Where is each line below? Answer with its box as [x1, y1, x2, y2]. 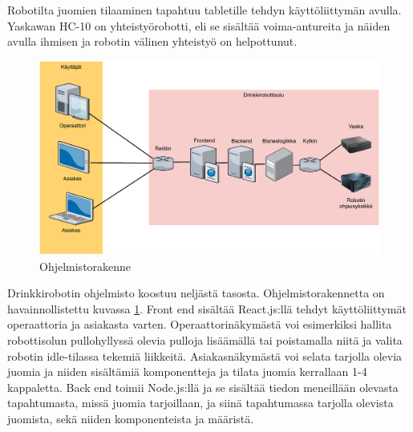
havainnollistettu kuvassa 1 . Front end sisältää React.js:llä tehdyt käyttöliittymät [7, 300, 407, 317]
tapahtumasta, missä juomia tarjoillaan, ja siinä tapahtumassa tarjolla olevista [7, 394, 394, 411]
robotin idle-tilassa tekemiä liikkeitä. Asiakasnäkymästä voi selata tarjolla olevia [7, 347, 403, 364]
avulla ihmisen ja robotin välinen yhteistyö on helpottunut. [7, 33, 298, 50]
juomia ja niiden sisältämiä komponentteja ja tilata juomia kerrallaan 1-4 [7, 363, 367, 380]
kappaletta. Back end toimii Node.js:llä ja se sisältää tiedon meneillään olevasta [7, 378, 399, 395]
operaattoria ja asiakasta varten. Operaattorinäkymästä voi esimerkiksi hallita [7, 316, 392, 333]
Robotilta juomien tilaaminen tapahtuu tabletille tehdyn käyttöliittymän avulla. [7, 2, 402, 18]
